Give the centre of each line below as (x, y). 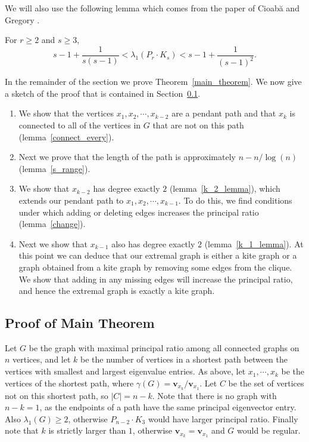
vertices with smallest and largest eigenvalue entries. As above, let (125, 371)
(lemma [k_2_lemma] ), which (225, 188)
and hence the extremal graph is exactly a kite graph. (117, 291)
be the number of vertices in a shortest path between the (184, 359)
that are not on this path (198, 125)
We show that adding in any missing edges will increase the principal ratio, (156, 279)
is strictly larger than (87, 430)
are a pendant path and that (224, 113)
